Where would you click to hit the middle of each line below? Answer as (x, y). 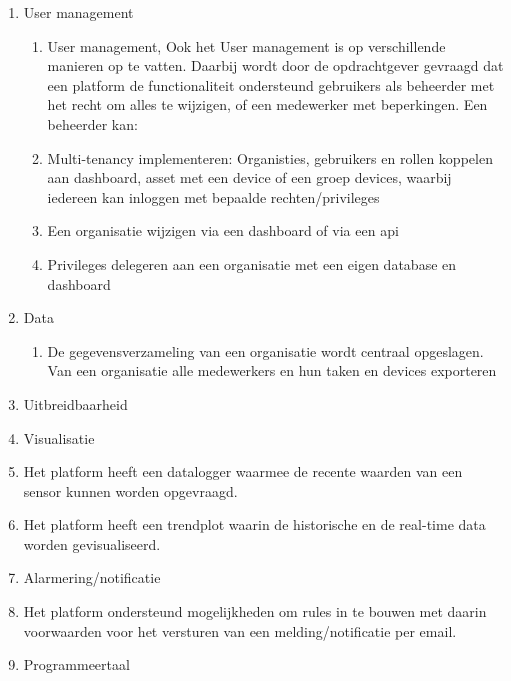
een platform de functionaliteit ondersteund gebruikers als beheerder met (271, 84)
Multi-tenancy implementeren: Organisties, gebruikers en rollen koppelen (270, 157)
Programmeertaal (76, 664)
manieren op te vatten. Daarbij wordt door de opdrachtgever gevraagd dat (275, 65)
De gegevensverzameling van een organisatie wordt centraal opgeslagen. (265, 350)
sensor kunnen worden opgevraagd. (130, 490)
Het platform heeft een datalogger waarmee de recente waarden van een (243, 471)
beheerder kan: (92, 123)
